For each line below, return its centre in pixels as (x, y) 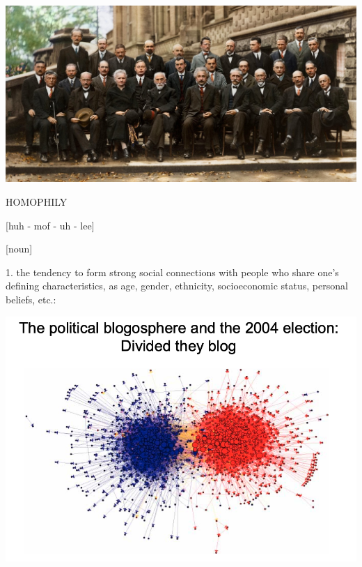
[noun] (19, 249)
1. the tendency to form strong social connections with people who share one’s (172, 272)
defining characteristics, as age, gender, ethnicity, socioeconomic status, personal (177, 286)
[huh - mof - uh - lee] (50, 225)
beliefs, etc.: (31, 300)
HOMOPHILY (37, 202)
